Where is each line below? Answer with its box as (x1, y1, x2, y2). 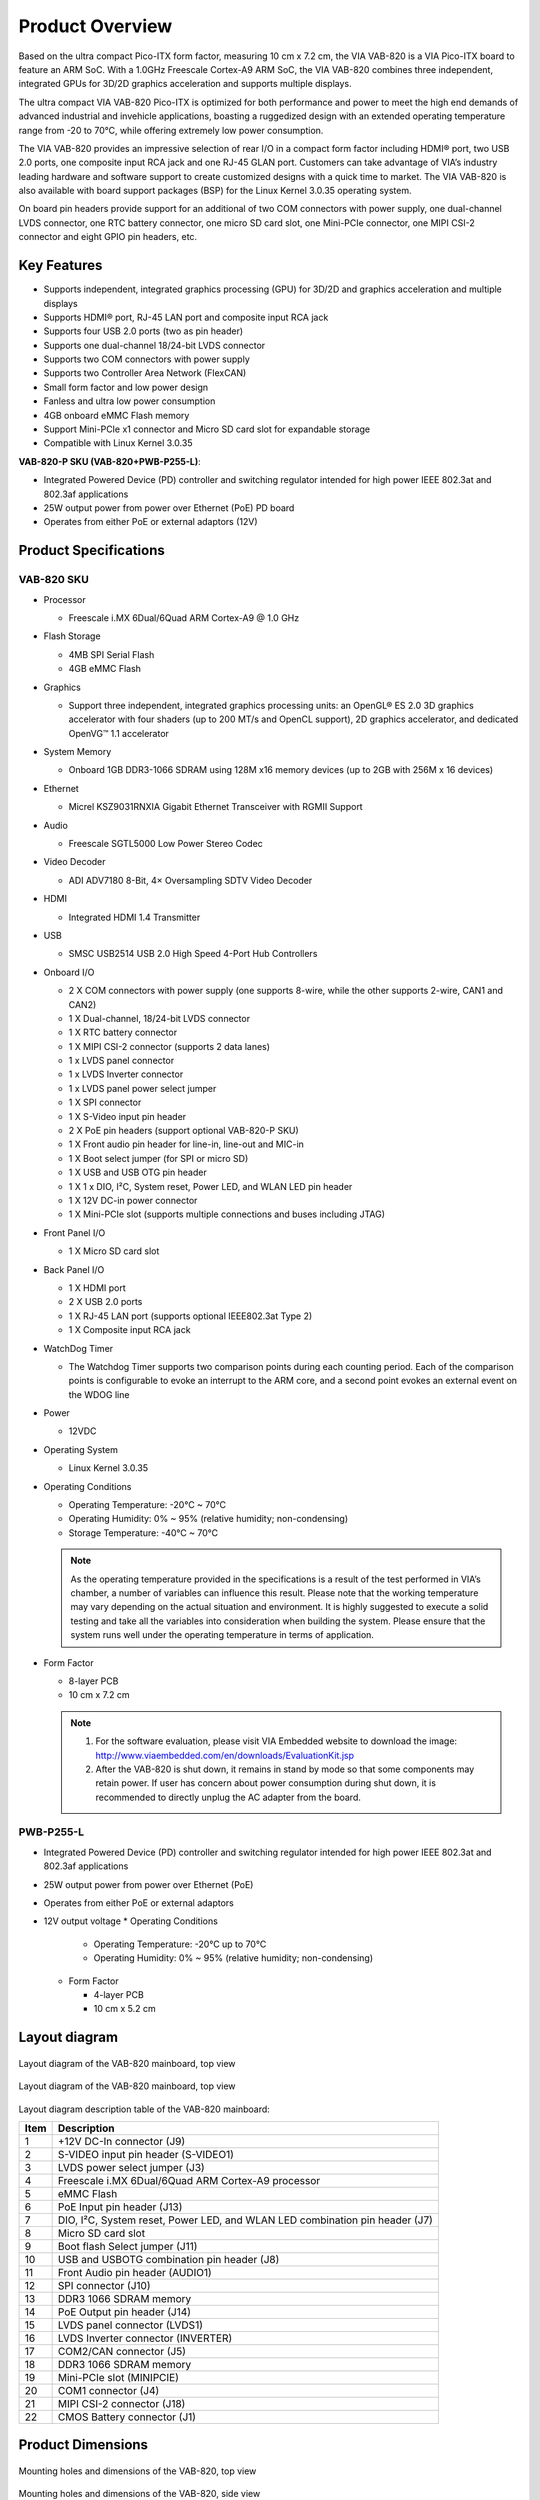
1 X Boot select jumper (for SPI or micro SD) (68, 1152, 249, 1164)
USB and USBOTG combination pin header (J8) (57, 2252, 280, 2266)
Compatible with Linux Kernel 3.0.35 (43, 437, 193, 449)
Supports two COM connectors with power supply (43, 353, 250, 365)
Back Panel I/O (43, 1263, 105, 1275)
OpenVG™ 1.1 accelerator (68, 727, 170, 739)
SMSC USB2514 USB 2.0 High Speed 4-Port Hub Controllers (68, 948, 318, 960)
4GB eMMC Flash (68, 663, 142, 675)
